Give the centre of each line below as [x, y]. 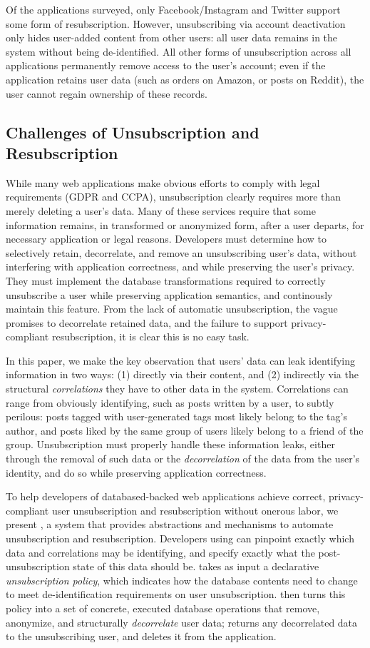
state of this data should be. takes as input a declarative [196, 566]
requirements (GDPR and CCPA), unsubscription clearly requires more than [174, 197]
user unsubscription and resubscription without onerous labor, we [195, 510]
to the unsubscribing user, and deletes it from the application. [141, 636]
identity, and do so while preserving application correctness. [136, 472]
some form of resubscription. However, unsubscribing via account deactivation [176, 23]
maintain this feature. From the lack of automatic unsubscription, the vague [172, 309]
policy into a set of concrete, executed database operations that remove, [163, 608]
